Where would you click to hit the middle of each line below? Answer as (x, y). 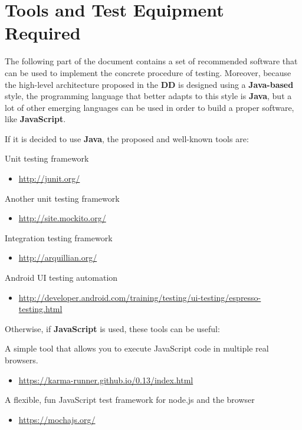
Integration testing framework (59, 237)
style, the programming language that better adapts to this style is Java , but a (148, 96)
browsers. (22, 360)
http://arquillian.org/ (58, 257)
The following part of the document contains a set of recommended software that (151, 61)
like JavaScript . (35, 119)
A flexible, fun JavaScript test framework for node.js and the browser (130, 400)
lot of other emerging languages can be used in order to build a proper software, (150, 107)
